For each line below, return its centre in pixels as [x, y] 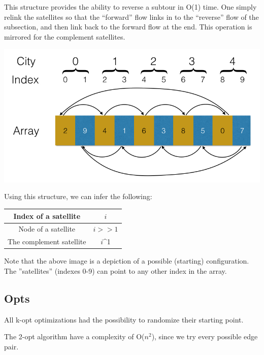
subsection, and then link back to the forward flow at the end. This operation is [128, 27]
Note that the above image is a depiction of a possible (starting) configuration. [127, 261]
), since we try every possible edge [205, 336]
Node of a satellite [47, 229]
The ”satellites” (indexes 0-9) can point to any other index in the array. [115, 270]
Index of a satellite [47, 216]
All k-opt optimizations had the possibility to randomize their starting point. [124, 319]
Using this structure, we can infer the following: [78, 196]
